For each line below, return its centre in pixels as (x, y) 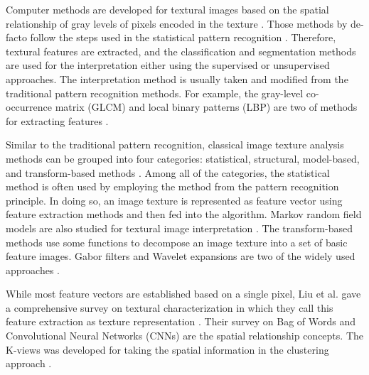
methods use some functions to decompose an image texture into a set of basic (177, 242)
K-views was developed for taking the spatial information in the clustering (167, 349)
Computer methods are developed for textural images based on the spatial (167, 9)
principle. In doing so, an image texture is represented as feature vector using (174, 200)
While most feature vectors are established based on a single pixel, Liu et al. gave (183, 294)
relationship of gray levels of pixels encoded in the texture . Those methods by (177, 23)
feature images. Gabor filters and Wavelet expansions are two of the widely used (181, 256)
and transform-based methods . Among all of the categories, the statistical (168, 172)
